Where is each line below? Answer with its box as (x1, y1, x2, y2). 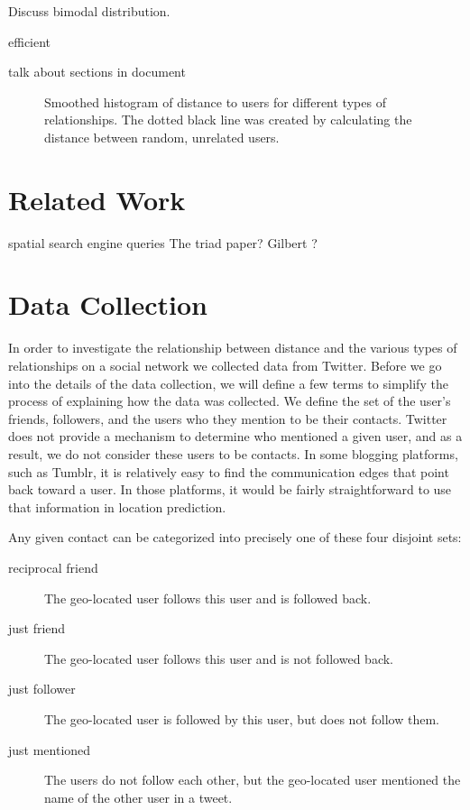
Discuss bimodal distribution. (8, 2, 170, 20)
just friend (8, 619, 66, 638)
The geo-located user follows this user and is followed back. (44, 588, 372, 607)
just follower (8, 679, 76, 698)
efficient (8, 32, 51, 51)
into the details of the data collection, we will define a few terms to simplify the (8, 373, 448, 392)
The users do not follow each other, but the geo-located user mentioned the (44, 770, 461, 789)
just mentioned (8, 740, 91, 759)
